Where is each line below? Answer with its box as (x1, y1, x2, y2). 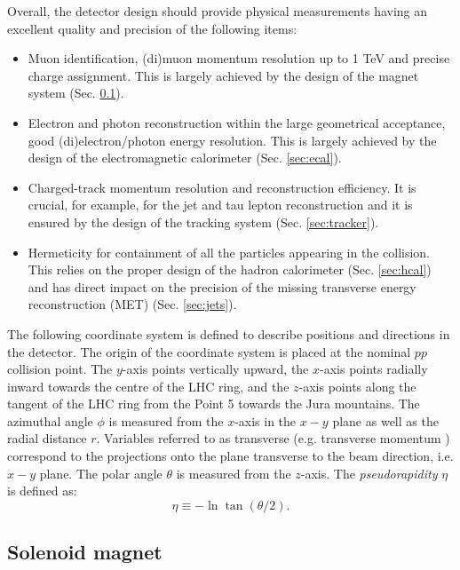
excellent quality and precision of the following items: (7, 19, 297, 37)
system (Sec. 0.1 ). (28, 83, 124, 102)
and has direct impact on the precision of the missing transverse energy (28, 277, 416, 296)
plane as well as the (332, 411, 439, 430)
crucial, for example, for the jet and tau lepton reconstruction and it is (28, 195, 413, 214)
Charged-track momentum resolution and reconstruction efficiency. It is (28, 178, 416, 196)
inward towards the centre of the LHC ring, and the (7, 376, 289, 395)
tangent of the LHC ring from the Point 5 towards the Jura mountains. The (7, 394, 420, 413)
